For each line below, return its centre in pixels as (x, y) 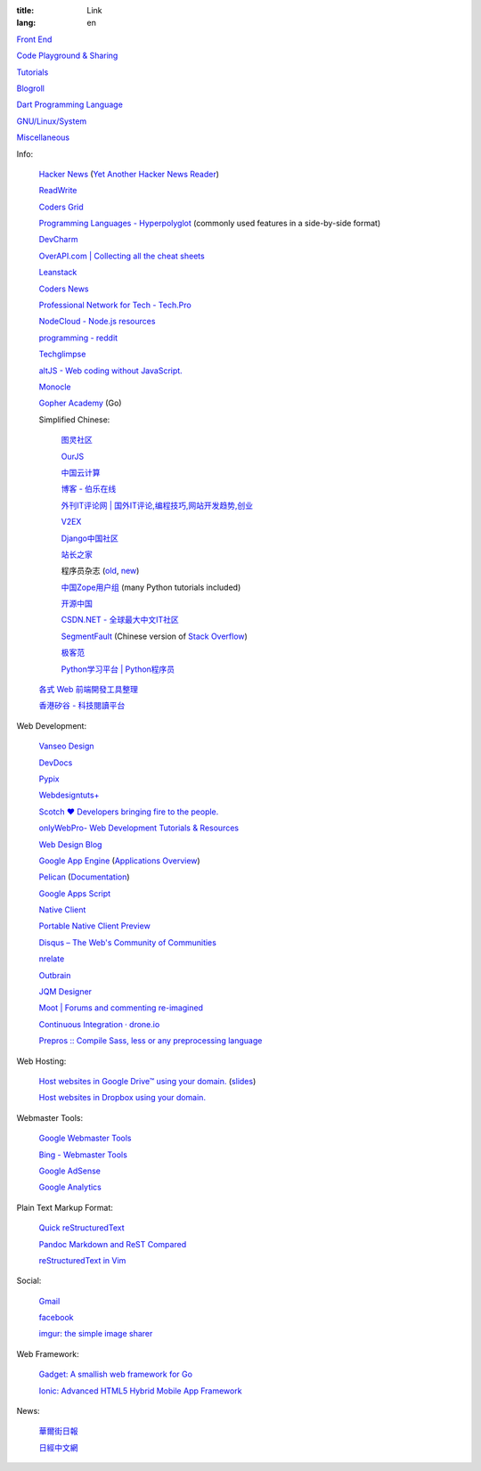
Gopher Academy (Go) (80, 403)
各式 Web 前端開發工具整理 (88, 690)
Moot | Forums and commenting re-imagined (121, 1008)
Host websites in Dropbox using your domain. (122, 1098)
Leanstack (58, 273)
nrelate (52, 959)
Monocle (55, 387)
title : (25, 10)
